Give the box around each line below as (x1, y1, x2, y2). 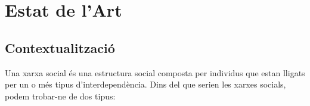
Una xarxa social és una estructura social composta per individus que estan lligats (5, 66, 305, 79)
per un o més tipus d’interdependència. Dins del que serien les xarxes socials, (5, 78, 286, 91)
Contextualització (5, 38, 115, 57)
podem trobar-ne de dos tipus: (5, 89, 116, 102)
